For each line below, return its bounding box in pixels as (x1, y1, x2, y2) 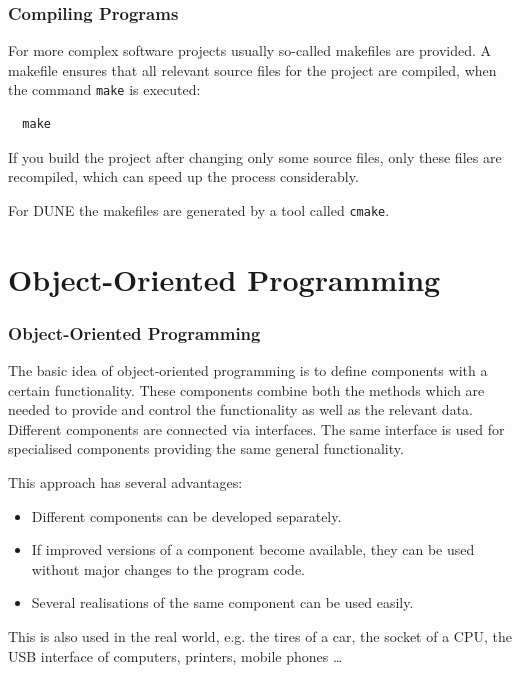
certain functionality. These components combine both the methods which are (8, 379, 485, 400)
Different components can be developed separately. (31, 505, 342, 526)
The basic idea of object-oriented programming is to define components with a (8, 360, 488, 381)
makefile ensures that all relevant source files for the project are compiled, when (8, 59, 497, 80)
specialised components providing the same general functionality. (8, 438, 404, 459)
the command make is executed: (8, 79, 201, 100)
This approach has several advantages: (8, 472, 243, 493)
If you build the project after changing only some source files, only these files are (8, 146, 502, 167)
